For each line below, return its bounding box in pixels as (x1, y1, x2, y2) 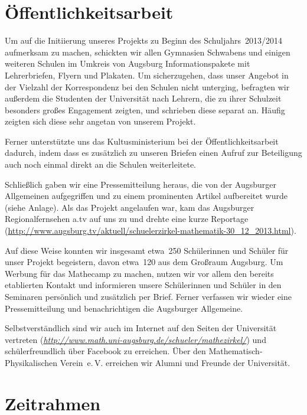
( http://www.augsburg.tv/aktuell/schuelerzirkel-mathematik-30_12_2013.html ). (5, 224, 296, 237)
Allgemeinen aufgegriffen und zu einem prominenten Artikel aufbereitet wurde (5, 189, 288, 202)
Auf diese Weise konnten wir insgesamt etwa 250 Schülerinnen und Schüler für (5, 244, 289, 256)
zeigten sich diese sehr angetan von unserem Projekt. (5, 115, 196, 128)
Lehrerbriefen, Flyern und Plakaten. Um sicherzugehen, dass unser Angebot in (5, 68, 289, 81)
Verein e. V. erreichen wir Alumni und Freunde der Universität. (60, 356, 290, 368)
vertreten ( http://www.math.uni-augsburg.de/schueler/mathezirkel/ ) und (5, 333, 266, 345)
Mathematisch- (208, 345, 263, 357)
